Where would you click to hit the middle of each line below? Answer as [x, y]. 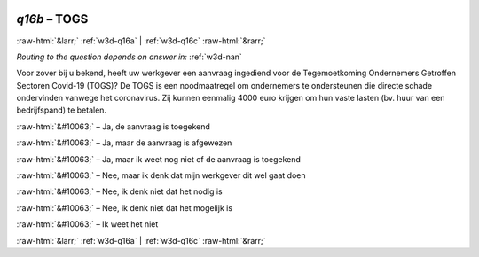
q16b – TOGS [52, 19]
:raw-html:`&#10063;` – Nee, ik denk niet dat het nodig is [119, 191]
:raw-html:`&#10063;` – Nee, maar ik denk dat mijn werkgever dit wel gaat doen [161, 175]
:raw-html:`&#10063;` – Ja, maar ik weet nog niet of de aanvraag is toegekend [159, 159]
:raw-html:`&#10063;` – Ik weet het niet [87, 224]
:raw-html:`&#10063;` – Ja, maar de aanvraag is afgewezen [124, 143]
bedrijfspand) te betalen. [61, 110]
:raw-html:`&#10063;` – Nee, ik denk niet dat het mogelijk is [125, 207]
